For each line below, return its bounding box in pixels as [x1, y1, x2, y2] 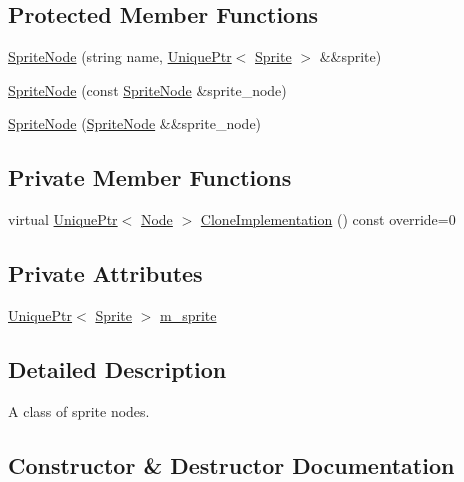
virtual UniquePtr [8, 209, 118, 230]
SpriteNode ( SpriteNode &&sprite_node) [8, 113, 262, 134]
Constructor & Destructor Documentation [8, 449, 455, 480]
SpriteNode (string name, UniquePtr [8, 46, 232, 67]
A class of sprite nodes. [8, 400, 150, 421]
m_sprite [160, 304, 217, 325]
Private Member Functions [8, 162, 292, 193]
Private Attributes [8, 258, 203, 289]
